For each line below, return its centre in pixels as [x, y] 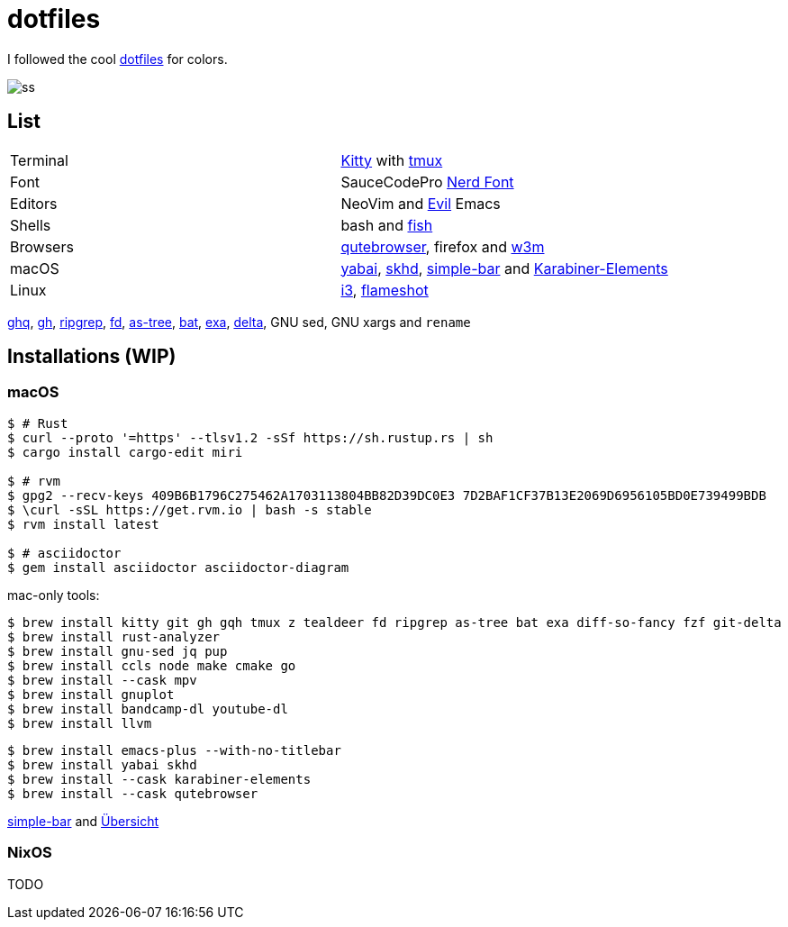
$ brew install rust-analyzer [114, 636]
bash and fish [387, 225]
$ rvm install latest [83, 524]
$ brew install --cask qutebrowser [133, 793]
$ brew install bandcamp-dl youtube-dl [148, 709]
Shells [31, 225]
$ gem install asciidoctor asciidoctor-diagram [178, 567]
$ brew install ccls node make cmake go [152, 665]
